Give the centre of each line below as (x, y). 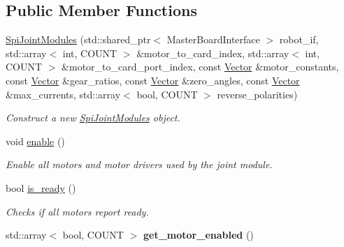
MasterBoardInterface (213, 39)
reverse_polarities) (257, 94)
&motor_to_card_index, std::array (213, 53)
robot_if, (299, 39)
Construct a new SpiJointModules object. (93, 118)
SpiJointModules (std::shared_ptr (78, 39)
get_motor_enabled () (198, 235)
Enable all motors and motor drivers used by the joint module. (139, 164)
